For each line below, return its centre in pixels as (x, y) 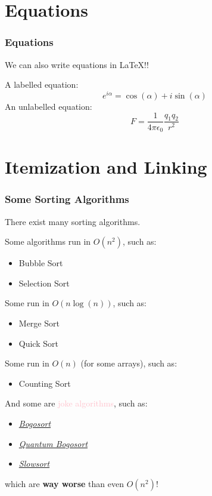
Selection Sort (44, 283)
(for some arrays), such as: (129, 363)
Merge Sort (39, 323)
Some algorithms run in (48, 241)
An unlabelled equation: (49, 106)
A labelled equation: (42, 84)
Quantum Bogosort (53, 443)
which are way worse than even (65, 483)
